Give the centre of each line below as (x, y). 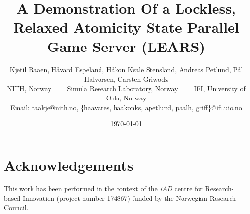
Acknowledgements (69, 165)
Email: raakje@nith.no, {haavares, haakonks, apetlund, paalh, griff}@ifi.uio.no (126, 107)
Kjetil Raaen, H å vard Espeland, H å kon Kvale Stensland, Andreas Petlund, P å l (126, 69)
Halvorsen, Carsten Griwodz (126, 79)
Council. (16, 207)
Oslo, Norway (126, 98)
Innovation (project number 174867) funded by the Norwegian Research (129, 198)
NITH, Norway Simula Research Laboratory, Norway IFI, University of (126, 88)
